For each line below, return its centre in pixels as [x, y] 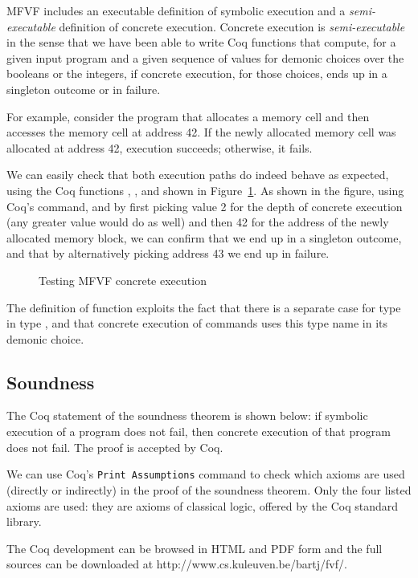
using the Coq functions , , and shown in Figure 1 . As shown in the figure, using [205, 190]
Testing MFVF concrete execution [123, 280]
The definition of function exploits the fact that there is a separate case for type [204, 307]
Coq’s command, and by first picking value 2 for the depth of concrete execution [205, 206]
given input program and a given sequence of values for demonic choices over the [205, 57]
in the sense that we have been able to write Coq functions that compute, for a [201, 42]
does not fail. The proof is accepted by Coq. [115, 447]
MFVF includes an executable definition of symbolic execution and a [176, 10]
